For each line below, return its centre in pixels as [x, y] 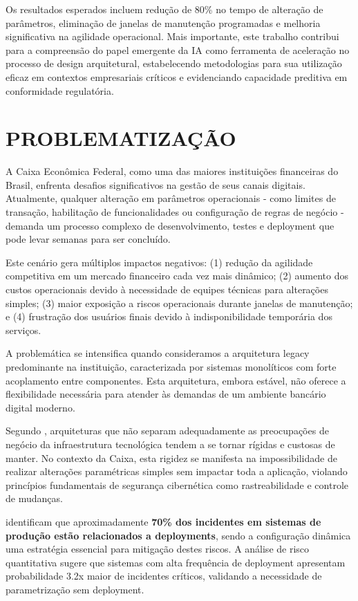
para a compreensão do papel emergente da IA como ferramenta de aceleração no [178, 49]
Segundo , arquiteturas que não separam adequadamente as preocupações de [167, 431]
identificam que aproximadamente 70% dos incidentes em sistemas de [163, 521]
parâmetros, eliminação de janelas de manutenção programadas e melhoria [163, 22]
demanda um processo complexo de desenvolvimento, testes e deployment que [170, 225]
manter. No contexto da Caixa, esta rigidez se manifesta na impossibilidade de [171, 457]
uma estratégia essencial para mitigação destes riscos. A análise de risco [158, 549]
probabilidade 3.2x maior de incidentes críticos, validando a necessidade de [164, 576]
